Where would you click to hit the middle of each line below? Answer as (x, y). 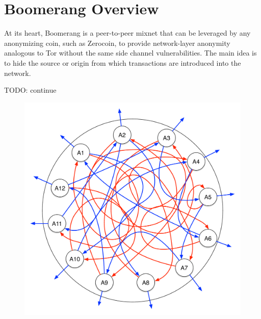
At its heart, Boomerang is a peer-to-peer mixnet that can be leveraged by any (127, 33)
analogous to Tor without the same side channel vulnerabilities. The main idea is (130, 53)
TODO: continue (30, 90)
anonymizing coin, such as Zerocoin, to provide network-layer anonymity (117, 43)
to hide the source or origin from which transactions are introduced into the (123, 62)
